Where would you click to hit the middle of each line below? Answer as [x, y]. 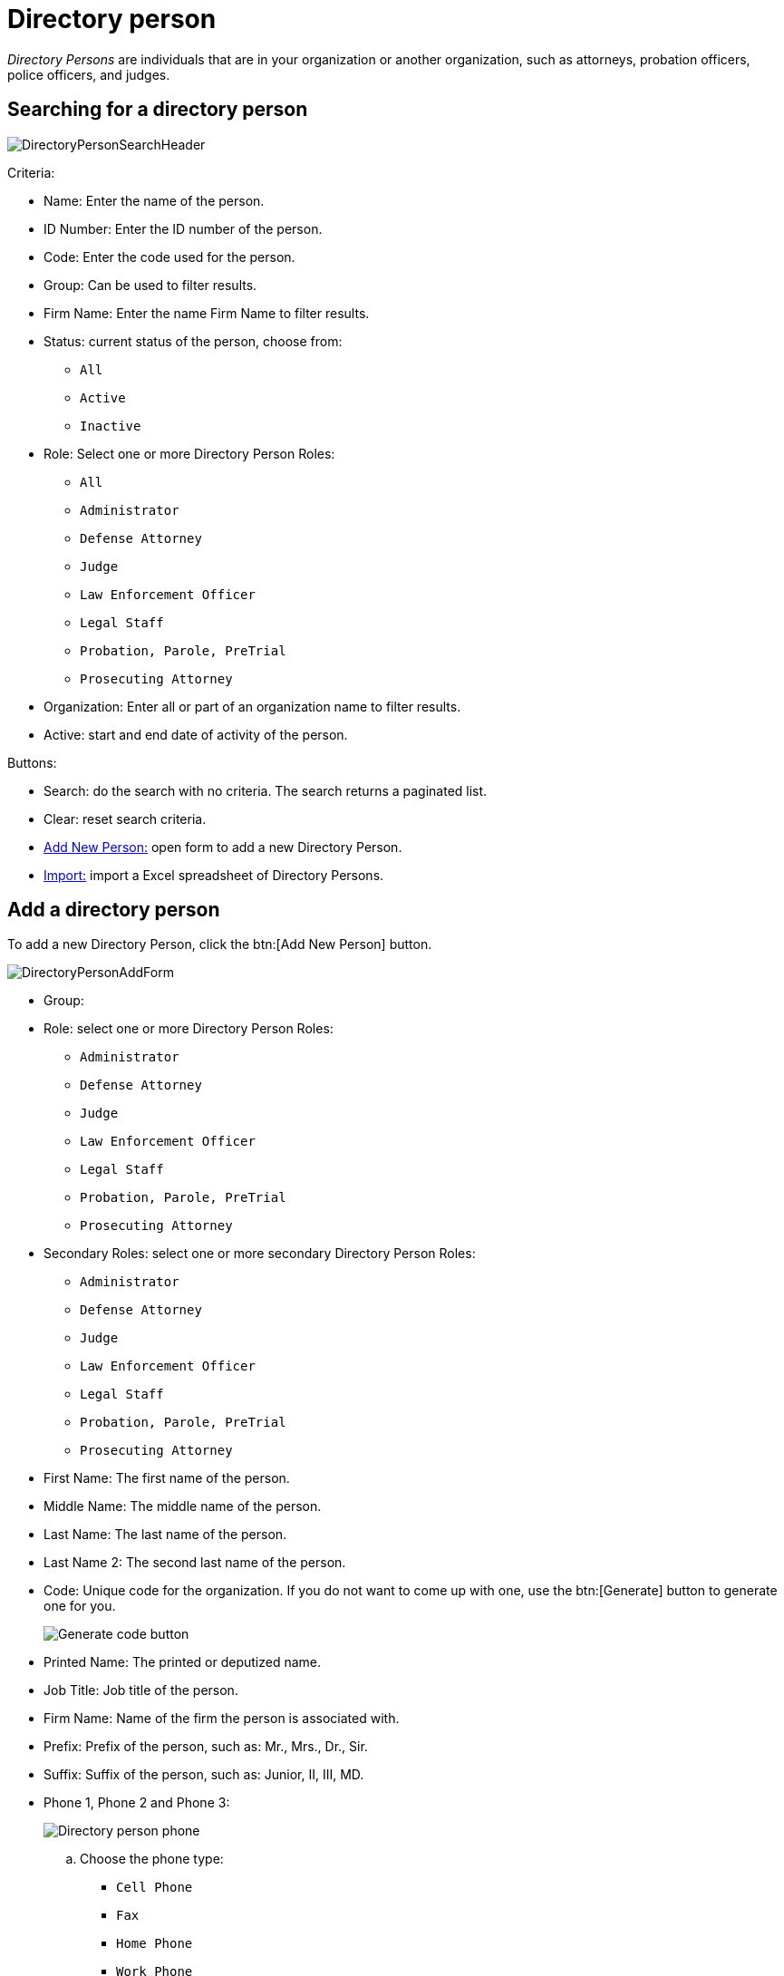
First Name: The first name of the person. [167, 1478]
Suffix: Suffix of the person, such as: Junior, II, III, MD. [204, 1775]
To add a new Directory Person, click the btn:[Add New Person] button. [220, 944]
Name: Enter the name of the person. [154, 200]
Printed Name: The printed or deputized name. [183, 1662]
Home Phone [155, 1944]
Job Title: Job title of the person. [141, 1690]
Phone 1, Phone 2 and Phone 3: [137, 1803]
